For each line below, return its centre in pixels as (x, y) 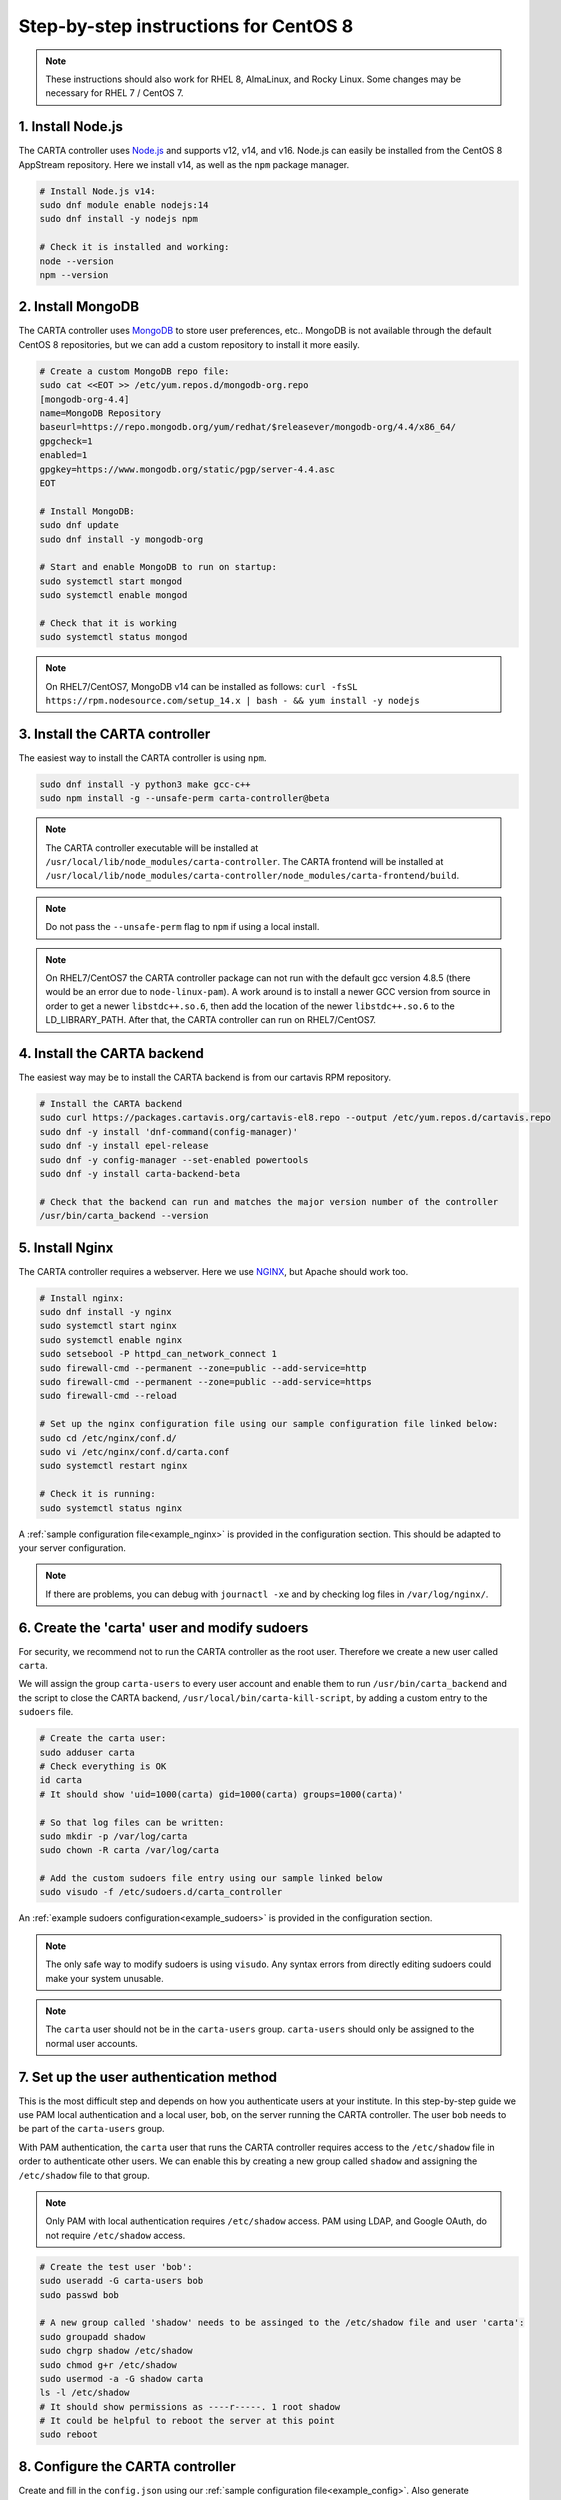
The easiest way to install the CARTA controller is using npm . (142, 757)
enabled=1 (63, 455)
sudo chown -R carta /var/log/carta (129, 1850)
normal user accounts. (92, 2043)
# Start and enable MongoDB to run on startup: (158, 567)
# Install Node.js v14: (98, 191)
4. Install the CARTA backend (111, 1053)
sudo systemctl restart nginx (113, 1466)
